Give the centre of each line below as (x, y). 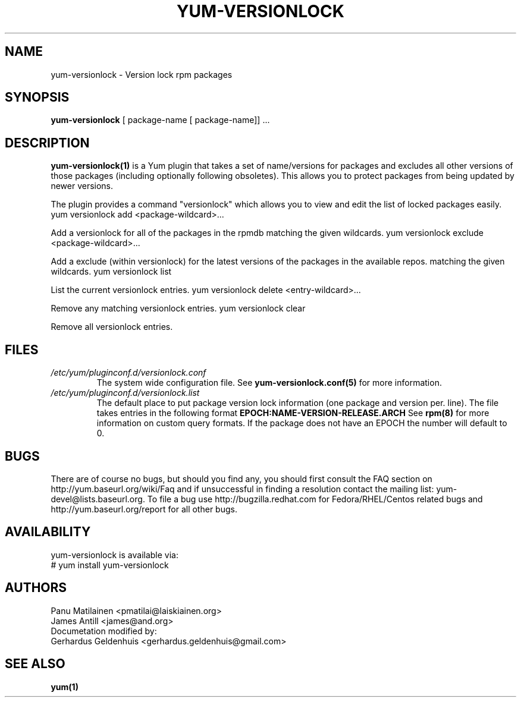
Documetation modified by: (104, 631)
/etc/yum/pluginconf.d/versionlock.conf (128, 373)
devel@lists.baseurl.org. (98, 499)
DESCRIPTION (47, 143)
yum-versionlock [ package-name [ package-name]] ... (160, 120)
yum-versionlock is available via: (115, 555)
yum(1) (65, 687)
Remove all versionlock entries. (112, 327)
